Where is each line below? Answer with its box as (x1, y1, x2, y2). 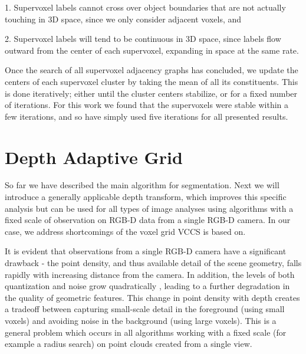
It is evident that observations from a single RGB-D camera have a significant (5, 245, 287, 257)
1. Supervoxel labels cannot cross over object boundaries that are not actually (5, 1, 286, 13)
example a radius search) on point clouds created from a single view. (5, 337, 252, 350)
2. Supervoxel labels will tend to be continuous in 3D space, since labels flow (5, 32, 281, 45)
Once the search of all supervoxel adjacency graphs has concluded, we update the (5, 64, 298, 76)
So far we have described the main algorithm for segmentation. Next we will (5, 179, 279, 191)
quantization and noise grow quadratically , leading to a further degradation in (5, 280, 290, 292)
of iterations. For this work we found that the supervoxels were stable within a (5, 99, 289, 111)
